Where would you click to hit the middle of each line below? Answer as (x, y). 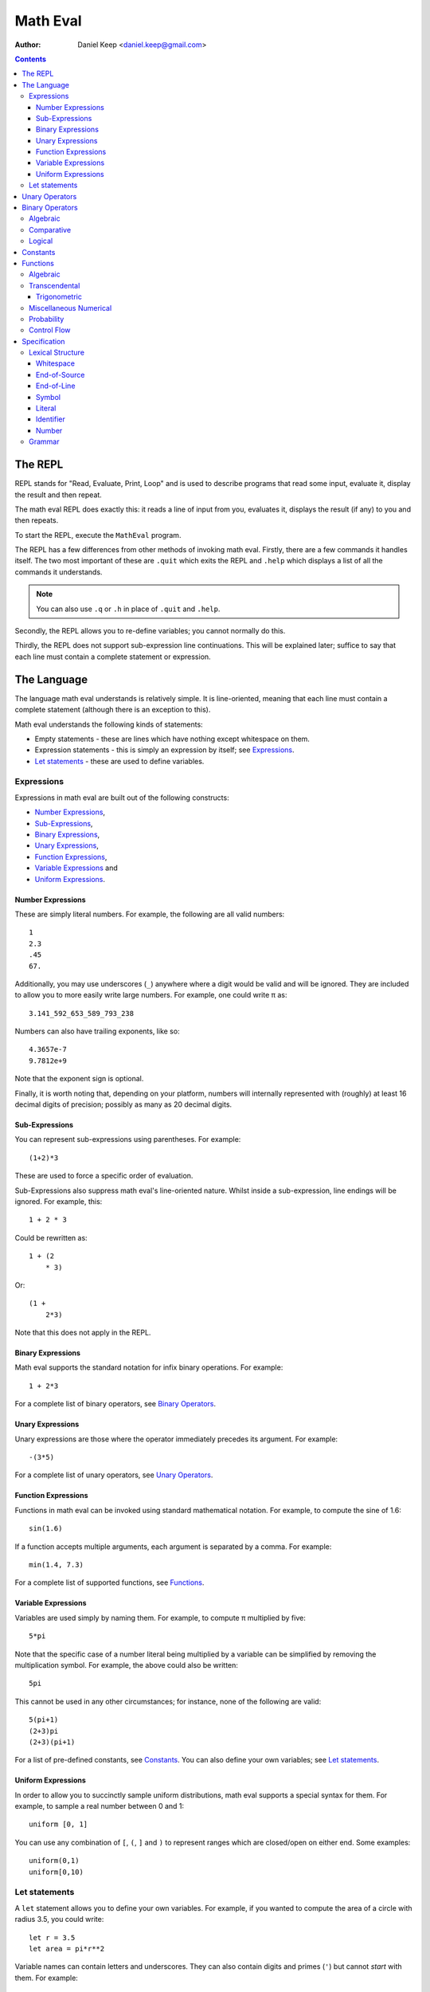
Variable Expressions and (76, 868)
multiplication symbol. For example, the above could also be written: (127, 1665)
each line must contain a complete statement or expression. (113, 657)
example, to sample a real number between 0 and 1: (100, 1806)
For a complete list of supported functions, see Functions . (109, 1582)
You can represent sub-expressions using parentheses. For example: (128, 1139)
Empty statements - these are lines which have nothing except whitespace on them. (172, 739)
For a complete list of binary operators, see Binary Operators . (115, 1404)
